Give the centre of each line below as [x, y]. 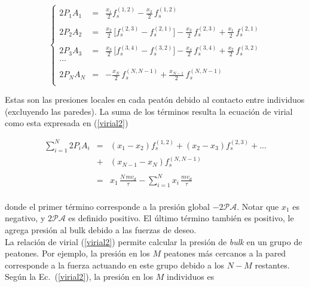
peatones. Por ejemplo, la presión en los [77, 253]
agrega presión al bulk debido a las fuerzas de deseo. [101, 229]
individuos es [191, 277]
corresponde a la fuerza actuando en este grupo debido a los [115, 265]
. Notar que [258, 206]
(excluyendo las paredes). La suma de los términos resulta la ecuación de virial [149, 111]
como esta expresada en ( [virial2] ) [67, 123]
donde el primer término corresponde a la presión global [108, 206]
